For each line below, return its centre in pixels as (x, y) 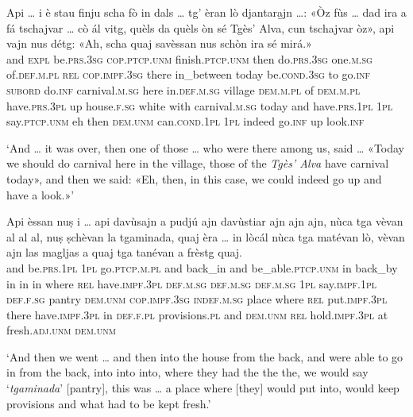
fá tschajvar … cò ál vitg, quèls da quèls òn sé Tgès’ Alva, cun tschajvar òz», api (201, 27)
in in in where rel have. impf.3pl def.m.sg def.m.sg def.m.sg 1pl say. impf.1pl (191, 283)
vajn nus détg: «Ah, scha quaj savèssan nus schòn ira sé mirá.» (159, 43)
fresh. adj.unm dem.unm (61, 330)
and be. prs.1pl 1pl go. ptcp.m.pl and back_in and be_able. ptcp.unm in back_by (202, 267)
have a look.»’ (41, 194)
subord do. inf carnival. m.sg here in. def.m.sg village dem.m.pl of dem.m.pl (183, 89)
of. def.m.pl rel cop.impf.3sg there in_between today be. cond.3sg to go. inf (189, 74)
